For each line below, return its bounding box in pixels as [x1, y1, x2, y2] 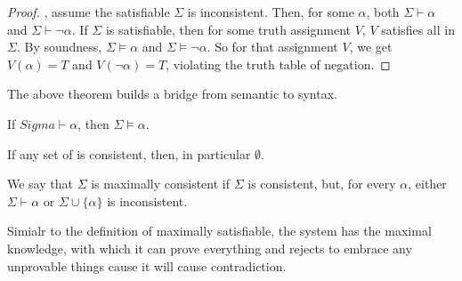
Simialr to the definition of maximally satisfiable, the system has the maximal [7, 221, 432, 240]
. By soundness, [16, 37, 102, 56]
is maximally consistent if [91, 174, 230, 193]
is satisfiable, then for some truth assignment [105, 20, 352, 38]
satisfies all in [381, 20, 455, 38]
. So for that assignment [207, 37, 338, 56]
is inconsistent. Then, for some [187, 3, 354, 20]
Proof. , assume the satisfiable [7, 3, 170, 20]
